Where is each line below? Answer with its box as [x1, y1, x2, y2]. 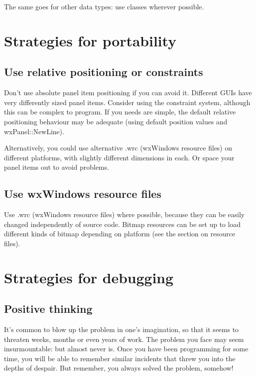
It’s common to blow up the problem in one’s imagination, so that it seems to [4, 324, 239, 335]
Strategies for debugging [4, 267, 174, 287]
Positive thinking [4, 301, 93, 316]
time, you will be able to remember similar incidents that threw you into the [4, 353, 235, 363]
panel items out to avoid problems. [4, 162, 109, 172]
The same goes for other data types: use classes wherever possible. [4, 1, 204, 11]
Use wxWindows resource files [4, 186, 161, 201]
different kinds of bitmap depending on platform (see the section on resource [4, 228, 235, 239]
